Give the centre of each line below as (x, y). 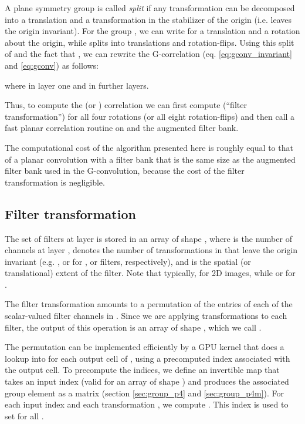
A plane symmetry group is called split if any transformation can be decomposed (150, 8)
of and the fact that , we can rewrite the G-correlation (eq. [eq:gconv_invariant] (148, 54)
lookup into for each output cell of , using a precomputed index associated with (148, 358)
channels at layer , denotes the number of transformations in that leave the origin (151, 250)
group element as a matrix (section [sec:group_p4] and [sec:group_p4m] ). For (144, 393)
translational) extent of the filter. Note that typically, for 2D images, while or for (150, 273)
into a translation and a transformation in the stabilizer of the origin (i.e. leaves (148, 19)
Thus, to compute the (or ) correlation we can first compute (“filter (126, 105)
